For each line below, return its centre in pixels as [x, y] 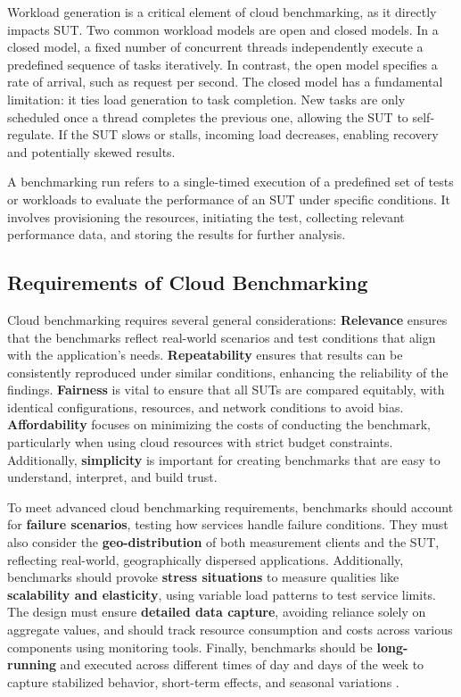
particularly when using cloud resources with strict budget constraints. [200, 442]
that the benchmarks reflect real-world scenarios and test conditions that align [222, 337]
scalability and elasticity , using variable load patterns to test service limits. [222, 594]
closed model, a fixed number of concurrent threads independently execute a [215, 47]
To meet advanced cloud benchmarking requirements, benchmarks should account [230, 506]
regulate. [31, 134]
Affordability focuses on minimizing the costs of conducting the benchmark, [219, 424]
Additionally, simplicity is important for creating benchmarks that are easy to [224, 459]
